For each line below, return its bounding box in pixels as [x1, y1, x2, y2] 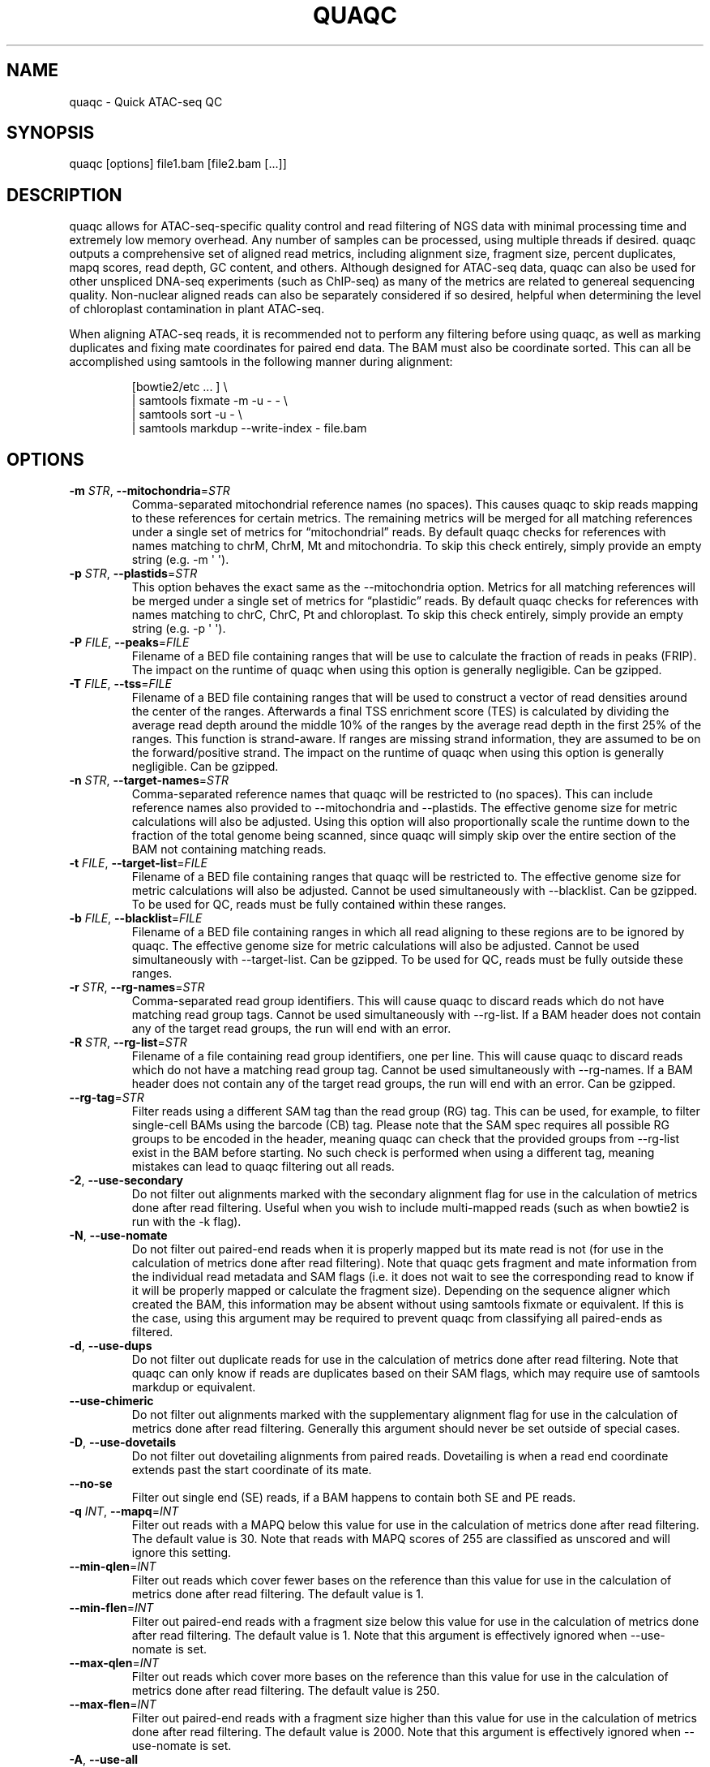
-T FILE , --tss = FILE [69, 677, 172, 691]
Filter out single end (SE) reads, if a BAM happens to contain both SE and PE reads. [131, 1490, 576, 1505]
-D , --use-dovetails [69, 1435, 176, 1450]
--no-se [69, 1477, 113, 1491]
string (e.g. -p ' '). [131, 621, 226, 636]
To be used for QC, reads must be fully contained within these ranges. [131, 897, 507, 912]
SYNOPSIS [6, 123, 95, 144]
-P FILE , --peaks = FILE [69, 635, 190, 650]
